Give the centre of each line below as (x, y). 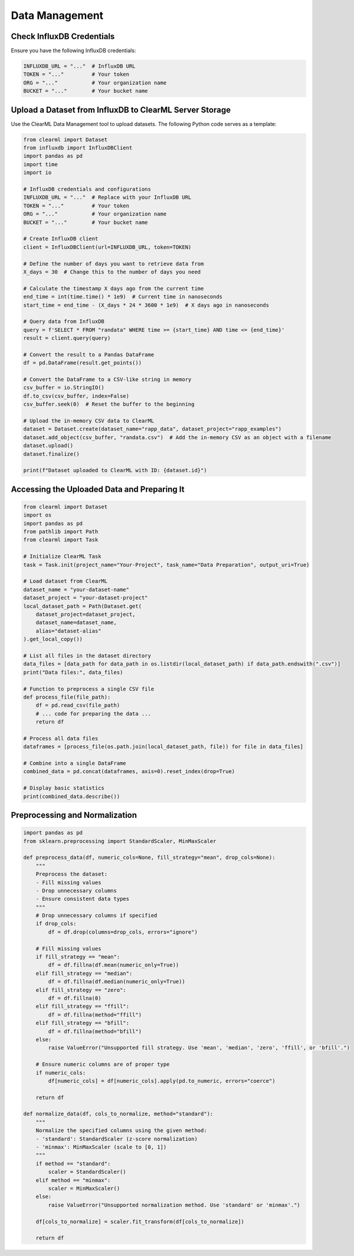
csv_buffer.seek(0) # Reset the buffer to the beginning (109, 404)
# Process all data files (61, 738)
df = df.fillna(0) (75, 998)
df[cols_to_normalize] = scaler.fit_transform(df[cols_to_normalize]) (140, 1221)
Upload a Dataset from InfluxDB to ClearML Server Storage (121, 110)
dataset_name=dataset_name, (76, 623)
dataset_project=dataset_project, (86, 614)
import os (37, 515)
